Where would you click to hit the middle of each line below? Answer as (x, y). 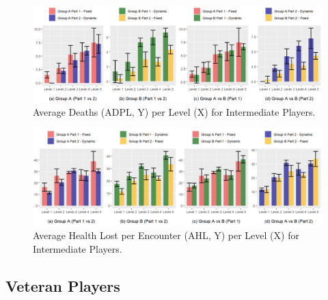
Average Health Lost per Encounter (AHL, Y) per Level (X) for (166, 235)
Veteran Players (63, 285)
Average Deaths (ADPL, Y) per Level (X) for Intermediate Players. (174, 112)
